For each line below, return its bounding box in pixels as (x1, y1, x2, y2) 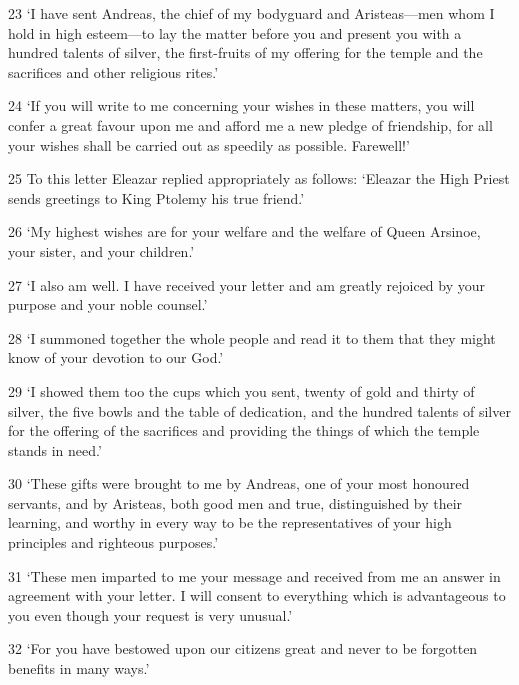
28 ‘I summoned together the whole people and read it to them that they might (8, 327, 496, 348)
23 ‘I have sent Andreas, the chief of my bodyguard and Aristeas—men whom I (8, 3, 495, 23)
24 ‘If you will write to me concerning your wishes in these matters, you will (8, 95, 475, 116)
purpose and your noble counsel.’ (8, 294, 208, 315)
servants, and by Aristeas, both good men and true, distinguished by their (8, 492, 463, 513)
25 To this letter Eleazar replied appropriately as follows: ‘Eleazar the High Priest (8, 168, 510, 189)
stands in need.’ (8, 439, 102, 460)
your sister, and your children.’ (8, 240, 195, 261)
